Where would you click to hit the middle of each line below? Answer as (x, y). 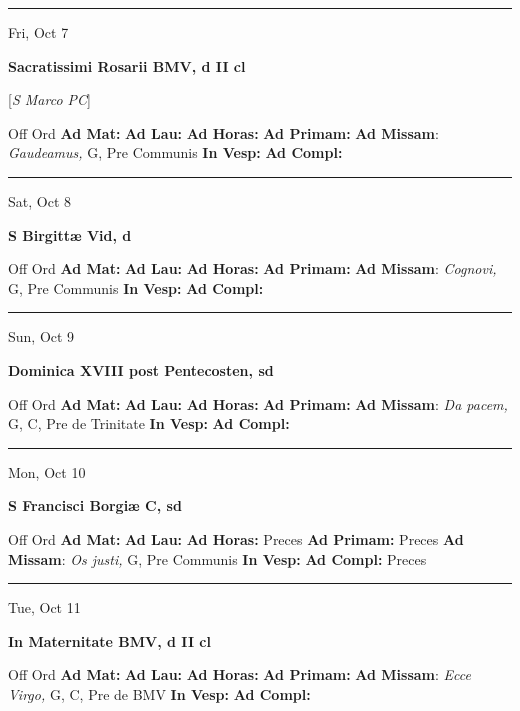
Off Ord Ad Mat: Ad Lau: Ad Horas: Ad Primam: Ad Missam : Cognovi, (252, 268)
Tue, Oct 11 (44, 607)
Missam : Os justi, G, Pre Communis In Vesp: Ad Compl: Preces (217, 558)
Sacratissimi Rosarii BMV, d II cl (127, 65)
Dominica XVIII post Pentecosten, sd (141, 369)
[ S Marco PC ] (50, 99)
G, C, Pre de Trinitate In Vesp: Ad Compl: (149, 423)
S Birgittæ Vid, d (70, 234)
